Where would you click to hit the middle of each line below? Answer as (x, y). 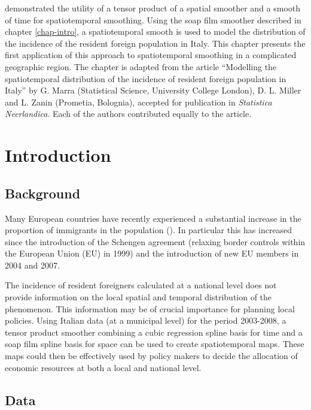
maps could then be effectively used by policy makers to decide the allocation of (151, 356)
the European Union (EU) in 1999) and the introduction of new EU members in (152, 253)
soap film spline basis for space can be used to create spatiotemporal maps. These (155, 344)
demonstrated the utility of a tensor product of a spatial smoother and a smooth (153, 8)
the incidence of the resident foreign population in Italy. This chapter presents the (155, 43)
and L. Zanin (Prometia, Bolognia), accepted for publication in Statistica (138, 102)
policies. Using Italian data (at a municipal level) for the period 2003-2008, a (146, 320)
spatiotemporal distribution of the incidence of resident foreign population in (146, 78)
